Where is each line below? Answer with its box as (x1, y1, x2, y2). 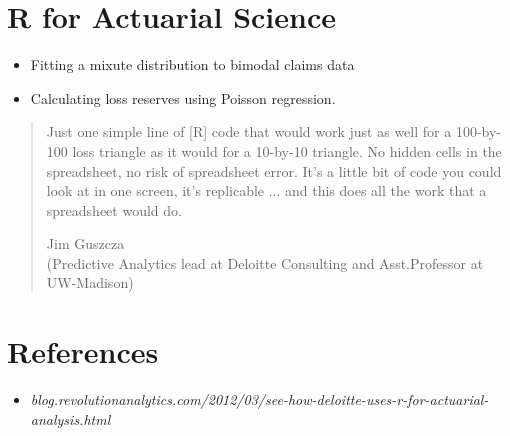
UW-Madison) (46, 272, 134, 293)
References (7, 331, 159, 372)
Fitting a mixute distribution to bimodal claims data (30, 54, 355, 75)
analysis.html (30, 408, 111, 429)
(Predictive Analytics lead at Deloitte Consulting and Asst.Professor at (46, 252, 484, 273)
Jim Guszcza (46, 233, 125, 254)
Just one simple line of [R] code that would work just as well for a (46, 121, 452, 142)
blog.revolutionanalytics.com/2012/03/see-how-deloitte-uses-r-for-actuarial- (30, 389, 489, 410)
